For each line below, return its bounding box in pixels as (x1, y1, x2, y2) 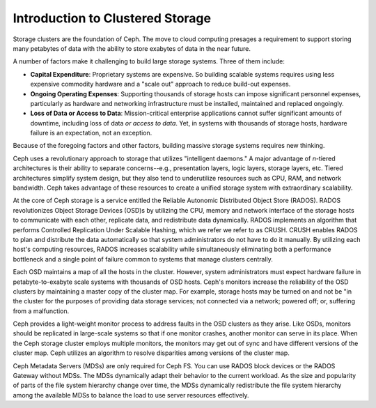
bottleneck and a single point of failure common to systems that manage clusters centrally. (13, 255, 273, 263)
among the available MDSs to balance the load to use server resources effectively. (13, 391, 250, 399)
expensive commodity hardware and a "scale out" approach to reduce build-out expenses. (30, 80, 291, 89)
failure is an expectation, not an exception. (30, 129, 152, 137)
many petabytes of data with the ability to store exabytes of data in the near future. (13, 44, 251, 52)
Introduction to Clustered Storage (13, 10, 212, 26)
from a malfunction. (13, 307, 70, 315)
